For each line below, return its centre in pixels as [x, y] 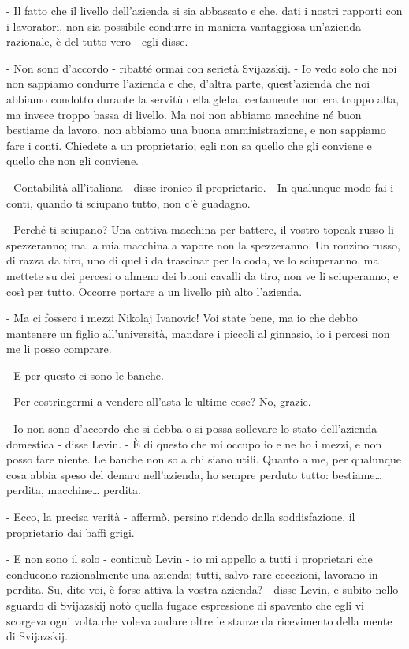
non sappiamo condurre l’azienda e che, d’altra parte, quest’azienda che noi [188, 83]
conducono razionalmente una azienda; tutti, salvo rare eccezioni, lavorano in [192, 574]
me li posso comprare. [59, 349]
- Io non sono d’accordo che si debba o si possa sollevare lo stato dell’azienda [192, 428]
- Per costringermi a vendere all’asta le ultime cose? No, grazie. [159, 401]
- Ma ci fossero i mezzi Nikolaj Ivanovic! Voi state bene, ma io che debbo [182, 318]
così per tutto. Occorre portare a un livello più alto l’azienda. [154, 291]
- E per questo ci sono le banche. [85, 375]
